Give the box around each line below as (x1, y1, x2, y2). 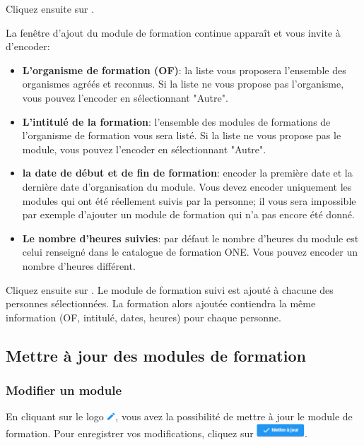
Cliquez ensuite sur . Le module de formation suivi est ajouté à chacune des (6, 282, 334, 297)
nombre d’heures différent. (22, 258, 136, 273)
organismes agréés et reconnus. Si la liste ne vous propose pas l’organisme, (22, 76, 344, 91)
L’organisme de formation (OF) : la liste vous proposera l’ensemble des (22, 62, 346, 77)
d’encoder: (6, 39, 50, 54)
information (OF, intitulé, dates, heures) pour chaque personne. (6, 309, 281, 324)
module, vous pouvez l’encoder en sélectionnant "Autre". (22, 141, 266, 156)
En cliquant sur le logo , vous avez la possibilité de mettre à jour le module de (6, 409, 353, 424)
